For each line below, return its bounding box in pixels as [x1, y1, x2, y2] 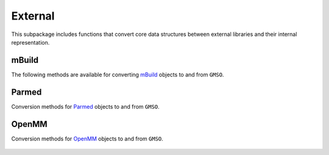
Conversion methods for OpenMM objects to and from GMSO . [11, 135, 164, 142]
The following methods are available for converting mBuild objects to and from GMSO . [11, 71, 224, 78]
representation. [11, 38, 50, 46]
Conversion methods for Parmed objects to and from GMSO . [11, 103, 160, 110]
